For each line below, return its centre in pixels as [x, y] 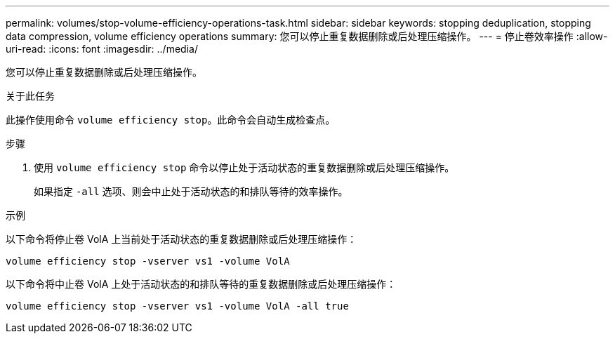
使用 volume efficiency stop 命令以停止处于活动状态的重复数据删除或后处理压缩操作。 [244, 167]
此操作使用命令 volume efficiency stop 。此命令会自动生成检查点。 [171, 120]
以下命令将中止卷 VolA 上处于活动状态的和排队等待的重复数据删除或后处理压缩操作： [201, 284]
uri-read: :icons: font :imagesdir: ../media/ [102, 49]
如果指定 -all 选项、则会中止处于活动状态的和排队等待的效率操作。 [191, 191]
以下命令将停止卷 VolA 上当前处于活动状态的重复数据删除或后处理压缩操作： [181, 239]
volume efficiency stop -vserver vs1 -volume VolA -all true [177, 306]
